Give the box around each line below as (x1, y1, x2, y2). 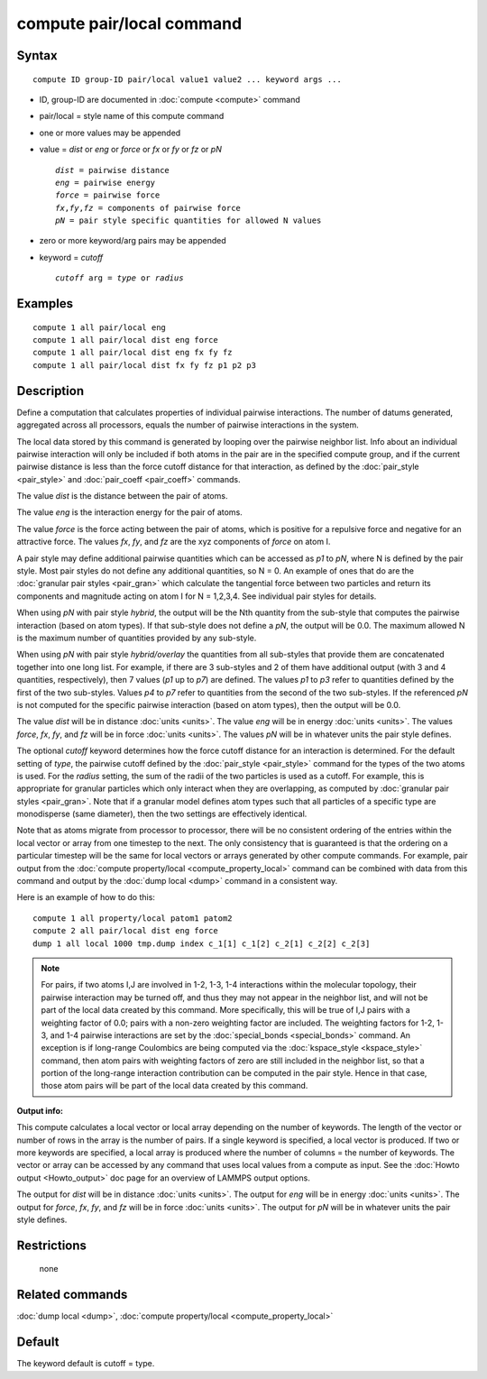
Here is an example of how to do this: (16, 892, 155, 903)
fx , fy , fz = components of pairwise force (55, 203, 241, 213)
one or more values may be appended (39, 127, 181, 138)
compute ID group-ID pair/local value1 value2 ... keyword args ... (32, 74, 342, 85)
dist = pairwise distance (55, 165, 170, 175)
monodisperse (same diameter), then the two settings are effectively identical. (16, 808, 308, 820)
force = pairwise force (55, 190, 161, 200)
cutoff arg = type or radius (55, 273, 184, 283)
